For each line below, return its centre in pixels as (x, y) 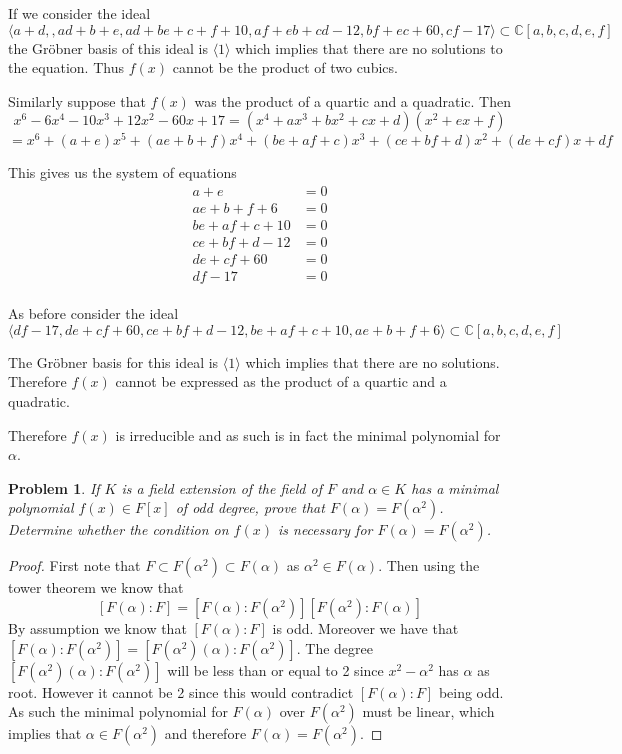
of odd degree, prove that (250, 507)
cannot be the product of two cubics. (285, 67)
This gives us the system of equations (122, 172)
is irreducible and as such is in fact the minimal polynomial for (308, 434)
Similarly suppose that (77, 100)
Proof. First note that (74, 565)
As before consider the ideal (93, 313)
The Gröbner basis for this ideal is (113, 361)
